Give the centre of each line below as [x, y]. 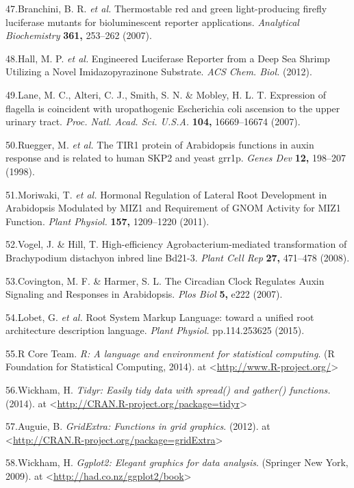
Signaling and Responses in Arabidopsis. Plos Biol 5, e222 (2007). [144, 294]
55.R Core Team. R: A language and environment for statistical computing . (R [170, 353]
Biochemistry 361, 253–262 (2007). [79, 35]
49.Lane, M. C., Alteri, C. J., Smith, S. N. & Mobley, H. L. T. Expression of [166, 94]
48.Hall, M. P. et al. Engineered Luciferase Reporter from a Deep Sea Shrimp [168, 58]
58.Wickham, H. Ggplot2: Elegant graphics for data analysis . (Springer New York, [177, 462]
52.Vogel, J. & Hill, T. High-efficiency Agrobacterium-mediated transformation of [176, 244]
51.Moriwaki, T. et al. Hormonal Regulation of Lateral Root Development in [166, 194]
